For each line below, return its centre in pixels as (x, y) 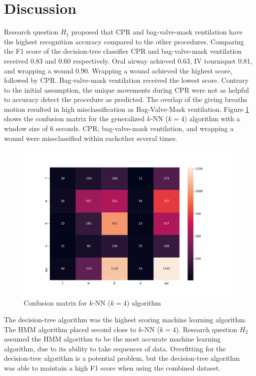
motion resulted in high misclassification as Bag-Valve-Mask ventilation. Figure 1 (127, 109)
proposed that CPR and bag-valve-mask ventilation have (157, 32)
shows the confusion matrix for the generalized (74, 119)
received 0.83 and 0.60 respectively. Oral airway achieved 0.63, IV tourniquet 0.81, (128, 60)
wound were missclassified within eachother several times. (91, 138)
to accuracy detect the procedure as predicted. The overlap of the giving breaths (126, 99)
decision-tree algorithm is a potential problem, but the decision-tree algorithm (122, 358)
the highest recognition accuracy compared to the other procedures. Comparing (124, 41)
